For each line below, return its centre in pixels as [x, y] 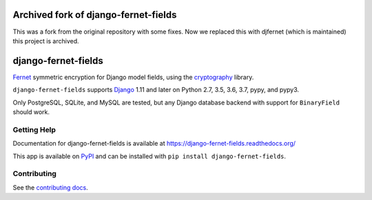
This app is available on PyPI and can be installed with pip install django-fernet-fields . [149, 156]
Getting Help [34, 129]
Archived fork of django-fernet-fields [95, 15]
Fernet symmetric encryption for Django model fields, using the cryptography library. [133, 77]
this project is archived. [46, 41]
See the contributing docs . [51, 187]
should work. [31, 112]
